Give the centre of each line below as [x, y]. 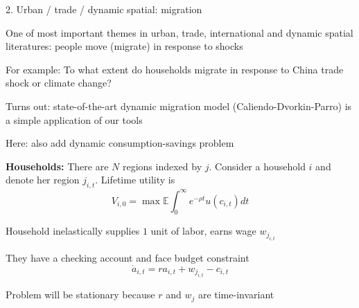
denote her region [43, 180]
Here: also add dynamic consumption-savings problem [120, 143]
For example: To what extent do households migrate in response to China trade [175, 69]
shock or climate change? [59, 83]
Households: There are [57, 166]
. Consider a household [257, 166]
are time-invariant [236, 295]
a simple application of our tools [74, 119]
